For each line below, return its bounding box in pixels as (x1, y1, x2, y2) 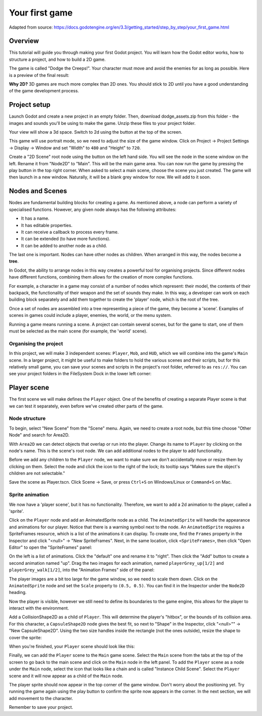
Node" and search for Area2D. (9, 432, 70, 438)
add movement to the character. (9, 695, 73, 701)
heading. (9, 590, 27, 595)
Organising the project (9, 340, 63, 347)
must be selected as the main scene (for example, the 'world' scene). (9, 328, 147, 334)
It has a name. (21, 215, 49, 221)
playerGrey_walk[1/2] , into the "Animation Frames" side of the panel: (9, 567, 155, 573)
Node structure (9, 415, 46, 422)
